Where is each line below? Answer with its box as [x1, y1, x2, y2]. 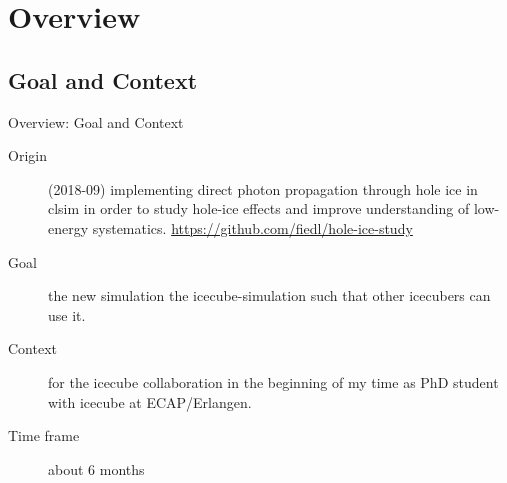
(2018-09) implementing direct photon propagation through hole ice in [48, 178, 478, 199]
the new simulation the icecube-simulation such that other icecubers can [48, 285, 491, 306]
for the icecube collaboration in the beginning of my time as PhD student [48, 371, 499, 392]
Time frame [8, 425, 80, 446]
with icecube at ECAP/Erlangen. [48, 391, 252, 412]
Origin [8, 145, 47, 166]
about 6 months [48, 458, 145, 479]
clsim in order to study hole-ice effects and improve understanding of [48, 198, 470, 219]
